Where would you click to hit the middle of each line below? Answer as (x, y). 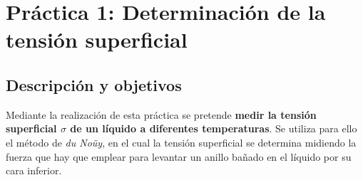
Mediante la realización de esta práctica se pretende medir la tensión (161, 114)
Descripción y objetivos (94, 84)
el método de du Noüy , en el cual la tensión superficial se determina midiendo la (181, 142)
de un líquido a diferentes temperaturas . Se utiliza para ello (214, 128)
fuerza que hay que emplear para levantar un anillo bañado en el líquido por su (179, 156)
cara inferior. (34, 170)
